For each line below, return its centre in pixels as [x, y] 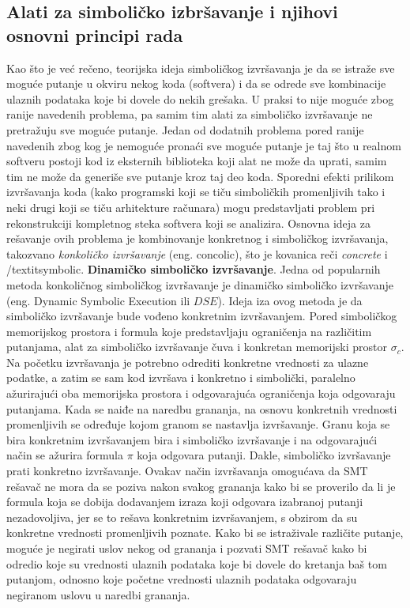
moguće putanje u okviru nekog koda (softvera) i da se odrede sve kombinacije [196, 83]
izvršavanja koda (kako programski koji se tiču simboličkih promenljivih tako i [196, 192]
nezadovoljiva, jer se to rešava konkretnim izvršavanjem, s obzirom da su [182, 517]
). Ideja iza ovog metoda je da [290, 300]
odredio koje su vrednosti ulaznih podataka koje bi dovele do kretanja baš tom [197, 563]
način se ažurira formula [65, 455]
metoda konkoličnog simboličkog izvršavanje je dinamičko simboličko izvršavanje [200, 284]
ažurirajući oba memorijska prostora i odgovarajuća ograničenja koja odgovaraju [201, 393]
